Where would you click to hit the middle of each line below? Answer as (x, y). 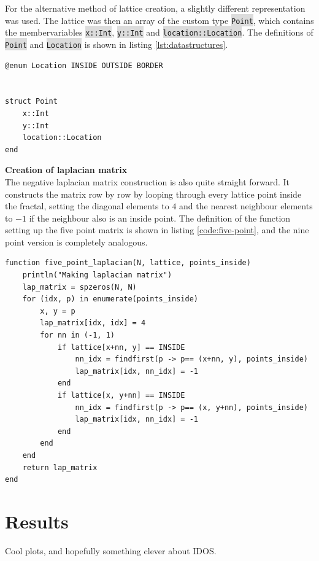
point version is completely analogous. (76, 242)
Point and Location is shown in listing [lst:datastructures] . (117, 44)
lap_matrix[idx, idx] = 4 (93, 323)
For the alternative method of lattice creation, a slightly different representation (155, 8)
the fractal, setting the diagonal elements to (87, 206)
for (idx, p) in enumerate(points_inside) (110, 299)
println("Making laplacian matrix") (97, 275)
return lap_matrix (60, 467)
